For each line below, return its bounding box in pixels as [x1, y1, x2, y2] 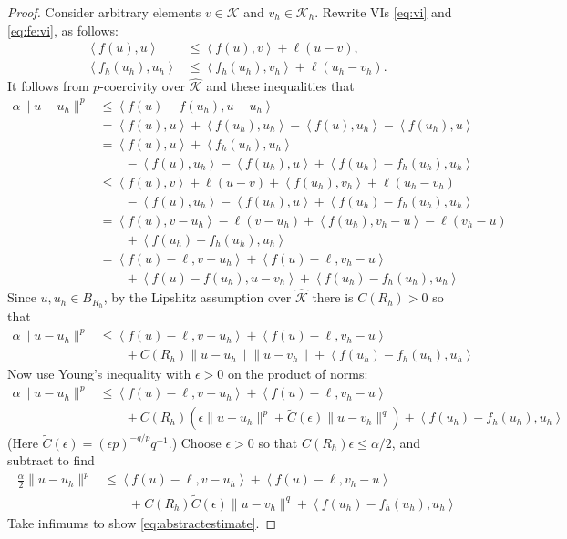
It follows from [7, 76, 89, 96]
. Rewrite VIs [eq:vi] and [314, 3, 452, 21]
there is [312, 288, 354, 307]
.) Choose [168, 432, 222, 452]
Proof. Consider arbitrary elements [7, 3, 201, 21]
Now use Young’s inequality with [7, 364, 191, 383]
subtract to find [7, 451, 95, 470]
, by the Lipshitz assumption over [103, 288, 292, 307]
